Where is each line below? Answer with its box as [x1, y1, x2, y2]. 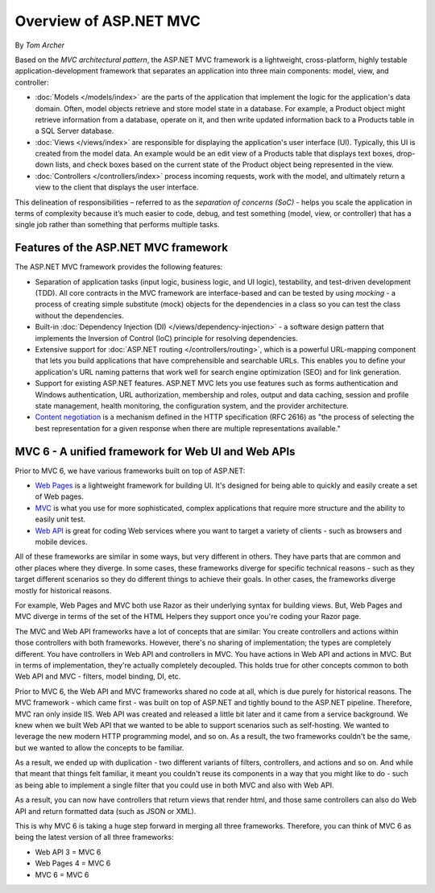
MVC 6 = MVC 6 [35, 870, 89, 879]
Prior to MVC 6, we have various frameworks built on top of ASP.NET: [14, 466, 246, 476]
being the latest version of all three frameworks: [14, 833, 174, 842]
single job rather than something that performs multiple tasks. [14, 220, 220, 230]
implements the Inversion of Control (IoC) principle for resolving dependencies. [35, 333, 298, 343]
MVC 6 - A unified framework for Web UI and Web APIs [14, 444, 296, 459]
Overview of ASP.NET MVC [14, 12, 201, 30]
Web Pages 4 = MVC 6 [35, 858, 111, 868]
